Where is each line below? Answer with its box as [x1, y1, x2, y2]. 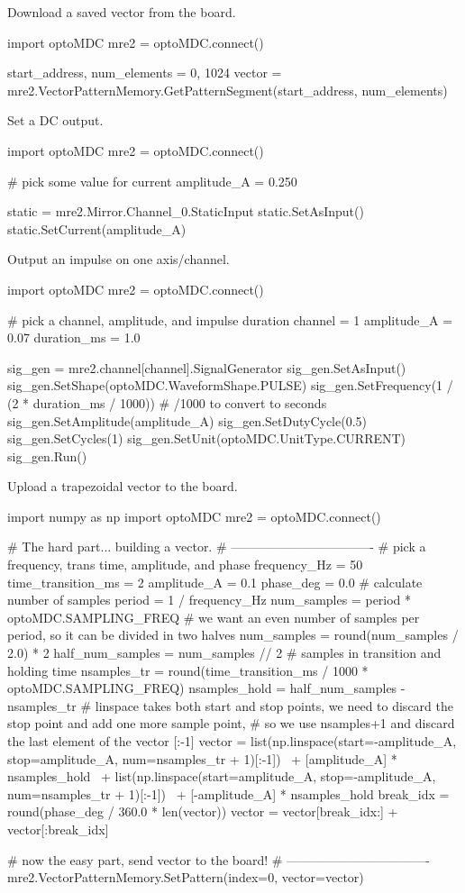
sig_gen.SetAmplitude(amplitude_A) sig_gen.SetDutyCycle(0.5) [7, 411, 367, 430]
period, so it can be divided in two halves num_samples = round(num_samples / [7, 625, 459, 644]
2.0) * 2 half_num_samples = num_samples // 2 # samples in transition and [7, 643, 442, 662]
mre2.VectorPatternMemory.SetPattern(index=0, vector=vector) [7, 868, 364, 887]
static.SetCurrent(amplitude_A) [7, 219, 187, 238]
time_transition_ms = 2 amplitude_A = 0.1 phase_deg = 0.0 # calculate [7, 572, 423, 591]
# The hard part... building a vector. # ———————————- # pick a [7, 537, 426, 556]
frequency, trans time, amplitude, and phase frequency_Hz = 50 [7, 555, 363, 574]
